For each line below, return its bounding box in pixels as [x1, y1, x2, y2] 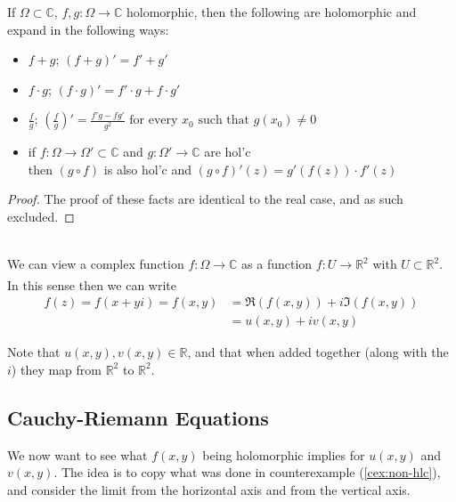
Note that [7, 343, 61, 361]
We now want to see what [7, 445, 148, 464]
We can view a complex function [7, 255, 184, 273]
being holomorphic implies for [202, 445, 365, 464]
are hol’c [204, 142, 251, 161]
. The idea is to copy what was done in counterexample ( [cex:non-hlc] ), [53, 463, 441, 482]
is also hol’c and [103, 159, 191, 178]
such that [198, 114, 250, 127]
